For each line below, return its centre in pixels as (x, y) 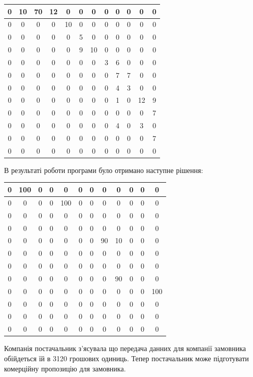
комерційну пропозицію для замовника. (65, 368)
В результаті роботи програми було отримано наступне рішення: (104, 170)
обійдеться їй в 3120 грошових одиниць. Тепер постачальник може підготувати (126, 358)
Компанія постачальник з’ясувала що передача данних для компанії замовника (125, 348)
